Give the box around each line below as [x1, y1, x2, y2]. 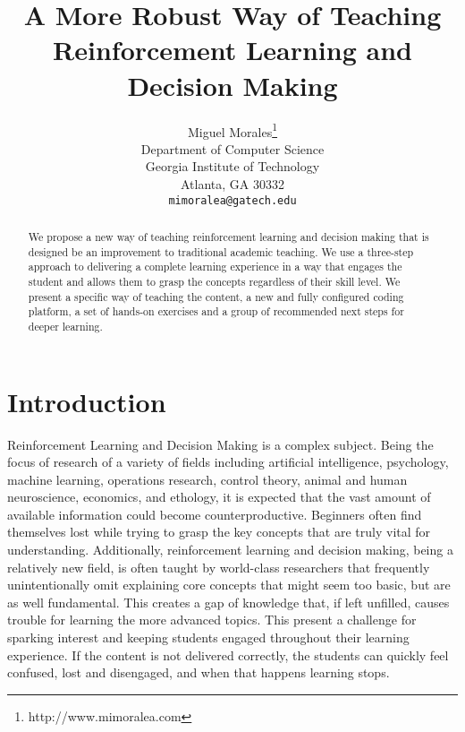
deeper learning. [28, 318, 103, 333]
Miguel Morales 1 [187, 119, 278, 141]
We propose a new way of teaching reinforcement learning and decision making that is [28, 228, 429, 244]
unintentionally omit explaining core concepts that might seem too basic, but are [7, 575, 451, 594]
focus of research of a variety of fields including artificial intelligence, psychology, [7, 452, 449, 471]
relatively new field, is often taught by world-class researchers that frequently [7, 557, 430, 576]
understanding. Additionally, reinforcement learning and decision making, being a [7, 540, 453, 559]
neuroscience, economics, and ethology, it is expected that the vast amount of [7, 487, 431, 506]
